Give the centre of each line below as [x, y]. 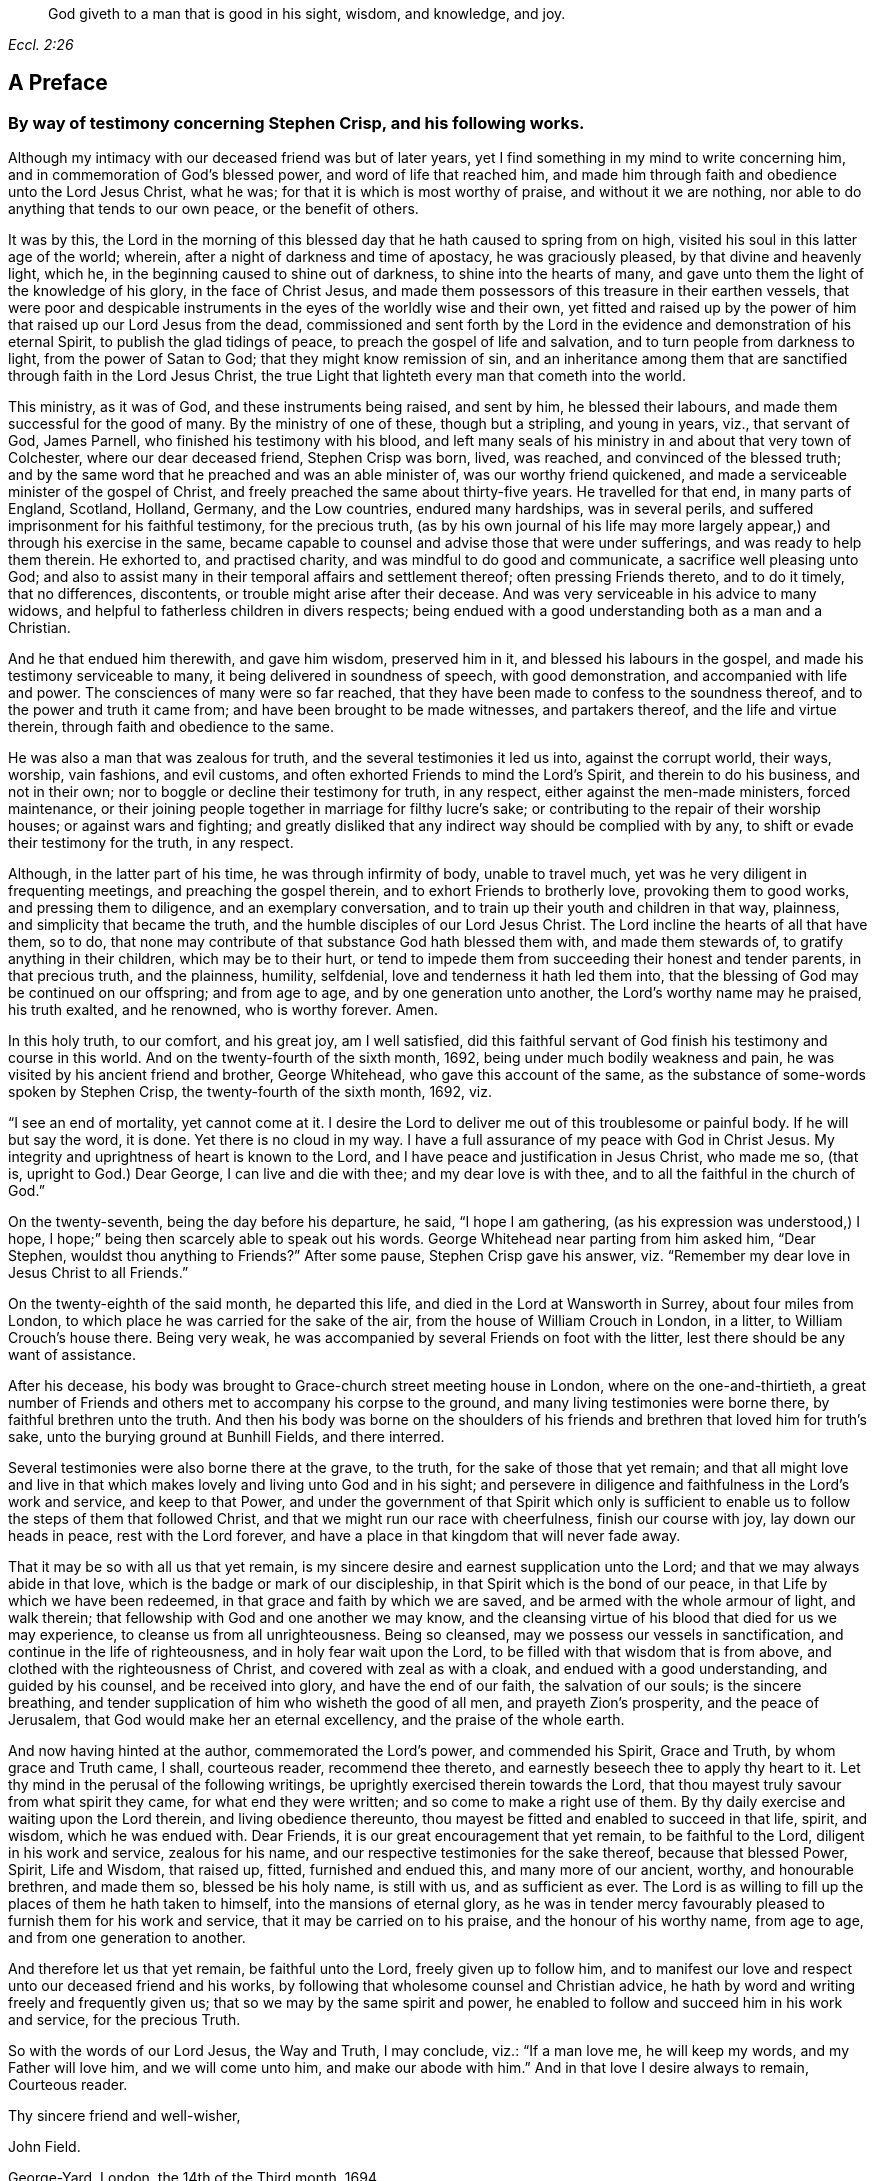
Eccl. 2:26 [41, 44]
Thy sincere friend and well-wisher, [124, 2116]
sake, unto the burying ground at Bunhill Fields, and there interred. [226, 1437]
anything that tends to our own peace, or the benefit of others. [213, 209]
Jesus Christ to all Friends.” [98, 1273]
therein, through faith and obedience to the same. [171, 727]
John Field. [44, 2147]
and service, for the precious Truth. [124, 2020]
